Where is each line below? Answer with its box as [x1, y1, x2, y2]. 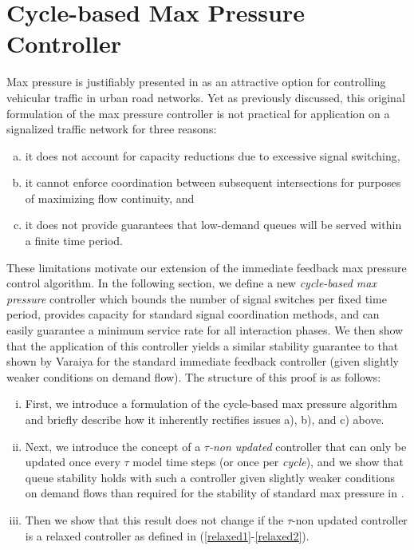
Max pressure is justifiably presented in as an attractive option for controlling [6, 73, 386, 90]
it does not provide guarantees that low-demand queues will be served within [25, 216, 402, 233]
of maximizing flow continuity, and [25, 189, 195, 206]
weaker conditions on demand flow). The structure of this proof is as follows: [6, 368, 381, 385]
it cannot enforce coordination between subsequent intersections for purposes [25, 174, 401, 191]
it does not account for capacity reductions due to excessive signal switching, [25, 147, 400, 164]
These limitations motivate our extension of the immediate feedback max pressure [6, 259, 407, 275]
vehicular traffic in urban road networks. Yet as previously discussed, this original [6, 89, 405, 105]
